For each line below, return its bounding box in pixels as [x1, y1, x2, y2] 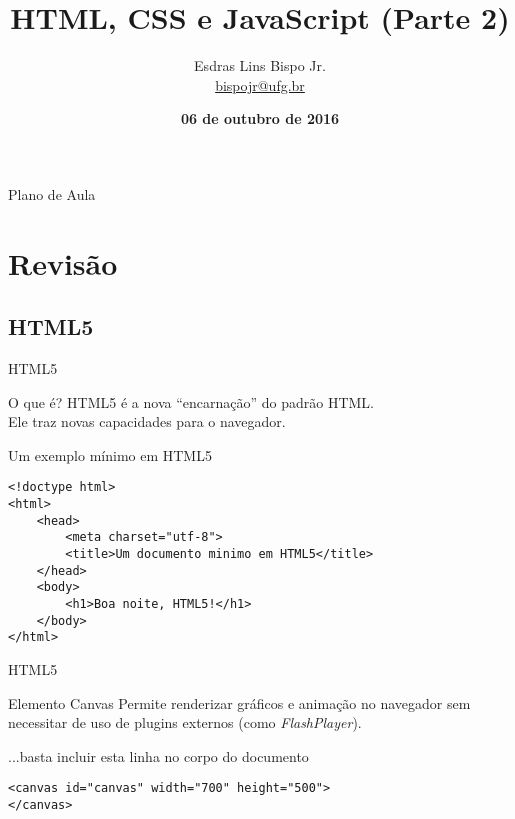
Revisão [8, 242, 118, 283]
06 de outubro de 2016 [180, 108, 340, 129]
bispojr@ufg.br [215, 74, 305, 95]
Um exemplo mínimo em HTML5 [8, 444, 212, 465]
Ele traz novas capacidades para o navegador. [8, 411, 286, 432]
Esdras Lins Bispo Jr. [194, 55, 326, 76]
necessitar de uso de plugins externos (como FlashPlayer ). [8, 712, 362, 733]
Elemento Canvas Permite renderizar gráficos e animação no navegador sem [8, 692, 471, 713]
